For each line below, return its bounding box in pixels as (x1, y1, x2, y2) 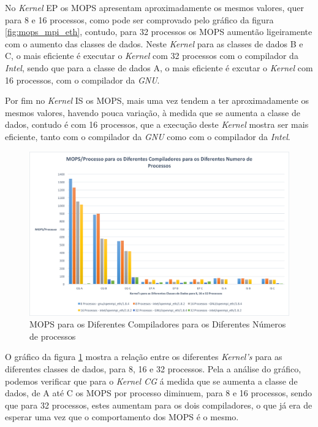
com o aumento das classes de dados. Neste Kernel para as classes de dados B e (5, 37, 303, 50)
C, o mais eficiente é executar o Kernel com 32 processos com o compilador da (5, 49, 298, 62)
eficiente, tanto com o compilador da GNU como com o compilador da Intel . (5, 130, 290, 143)
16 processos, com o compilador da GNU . (5, 73, 160, 86)
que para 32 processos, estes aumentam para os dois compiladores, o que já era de (5, 398, 312, 411)
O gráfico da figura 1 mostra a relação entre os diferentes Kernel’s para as (5, 350, 282, 363)
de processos (29, 329, 76, 342)
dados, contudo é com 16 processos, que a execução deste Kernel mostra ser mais (5, 118, 309, 131)
